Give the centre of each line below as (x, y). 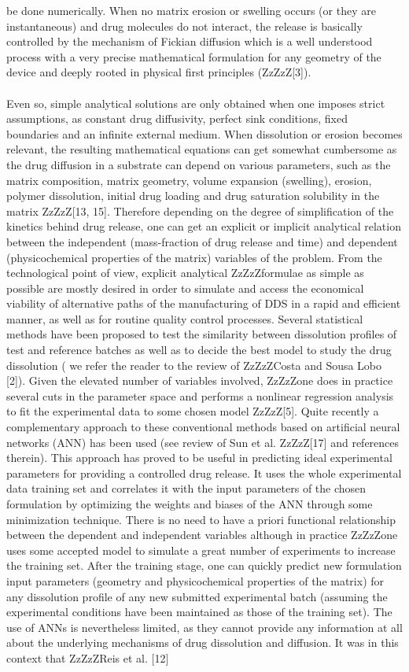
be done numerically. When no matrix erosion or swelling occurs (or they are (191, 10)
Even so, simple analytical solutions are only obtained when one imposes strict (196, 103)
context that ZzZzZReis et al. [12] (88, 657)
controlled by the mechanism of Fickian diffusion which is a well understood (190, 41)
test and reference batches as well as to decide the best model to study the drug (199, 350)
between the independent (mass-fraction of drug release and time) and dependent (202, 241)
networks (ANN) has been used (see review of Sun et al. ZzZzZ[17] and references (203, 442)
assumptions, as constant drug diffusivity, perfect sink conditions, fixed (177, 118)
